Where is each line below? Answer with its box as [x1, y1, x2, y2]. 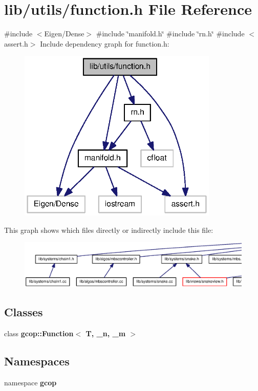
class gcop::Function [4, 328, 74, 339]
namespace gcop [4, 377, 57, 388]
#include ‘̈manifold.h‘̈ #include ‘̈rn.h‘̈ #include [96, 28, 245, 39]
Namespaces [4, 353, 70, 369]
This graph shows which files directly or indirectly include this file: [4, 224, 213, 235]
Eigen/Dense [44, 28, 84, 39]
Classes [4, 304, 43, 320]
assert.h [4, 38, 28, 49]
